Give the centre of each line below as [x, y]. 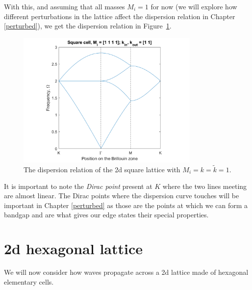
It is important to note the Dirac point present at [78, 186]
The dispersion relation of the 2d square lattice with [102, 169]
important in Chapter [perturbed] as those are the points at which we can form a [126, 205]
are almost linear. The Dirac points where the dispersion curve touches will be [122, 196]
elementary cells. [29, 281]
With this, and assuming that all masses [64, 6]
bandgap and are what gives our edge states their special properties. [106, 215]
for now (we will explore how [194, 6]
